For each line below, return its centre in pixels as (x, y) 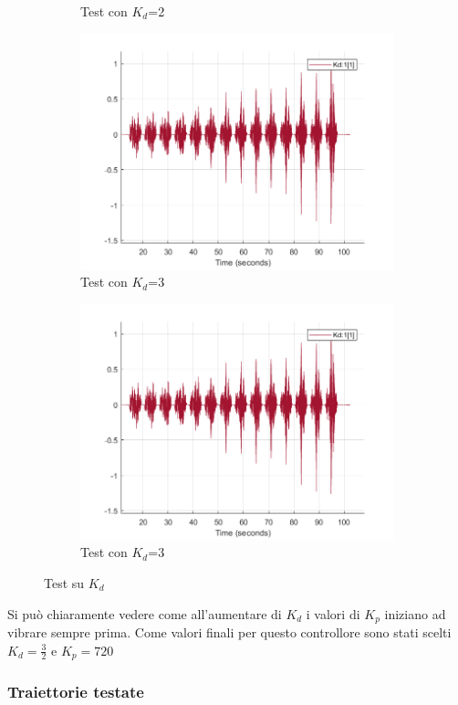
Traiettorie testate (76, 691)
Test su (64, 582)
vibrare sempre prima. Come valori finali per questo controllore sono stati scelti (229, 632)
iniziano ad (415, 613)
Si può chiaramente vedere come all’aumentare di (145, 613)
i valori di (333, 613)
